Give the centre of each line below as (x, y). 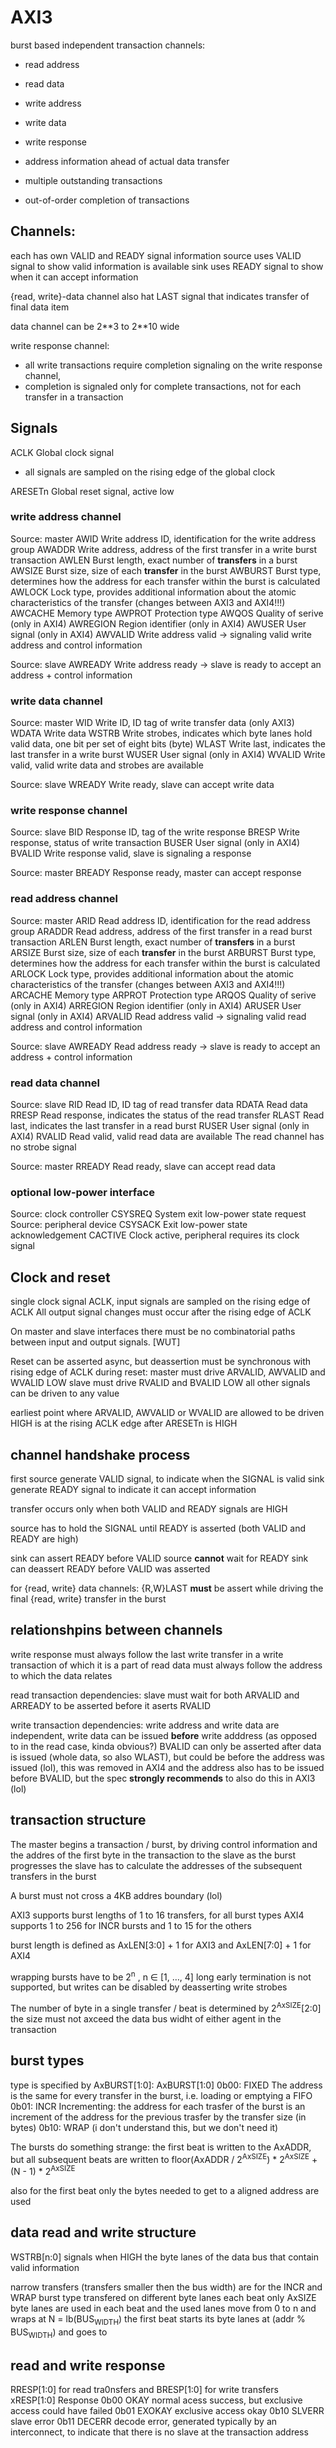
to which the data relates (61, 1675)
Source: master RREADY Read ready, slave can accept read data (143, 1167)
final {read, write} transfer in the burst (88, 1598)
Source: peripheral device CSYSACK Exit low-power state (129, 1225)
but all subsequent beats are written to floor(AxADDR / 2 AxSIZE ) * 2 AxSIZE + (164, 2158)
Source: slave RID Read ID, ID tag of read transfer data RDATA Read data (159, 1105)
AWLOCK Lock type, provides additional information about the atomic (153, 592)
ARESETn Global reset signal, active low (92, 491)
